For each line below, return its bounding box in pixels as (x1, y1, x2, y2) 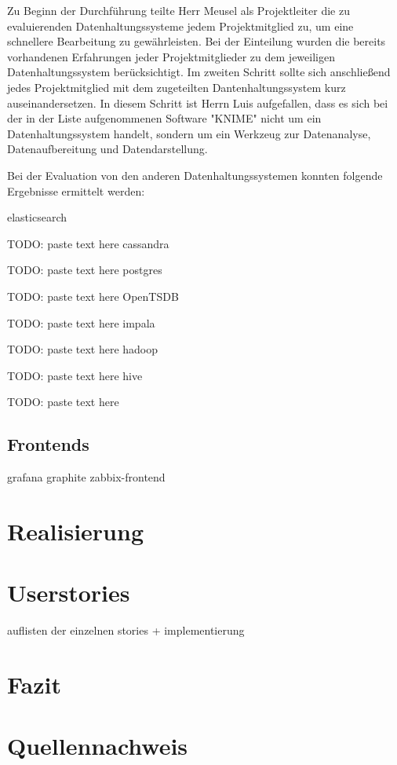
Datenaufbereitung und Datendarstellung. (7, 141, 208, 157)
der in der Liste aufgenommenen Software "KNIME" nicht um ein (7, 110, 322, 126)
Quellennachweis (7, 730, 188, 762)
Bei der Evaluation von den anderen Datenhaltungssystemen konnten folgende (7, 167, 383, 183)
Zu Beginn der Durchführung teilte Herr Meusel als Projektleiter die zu (7, 2, 350, 18)
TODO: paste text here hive (7, 367, 143, 383)
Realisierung (7, 514, 144, 547)
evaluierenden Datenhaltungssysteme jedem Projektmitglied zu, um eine (7, 17, 354, 34)
